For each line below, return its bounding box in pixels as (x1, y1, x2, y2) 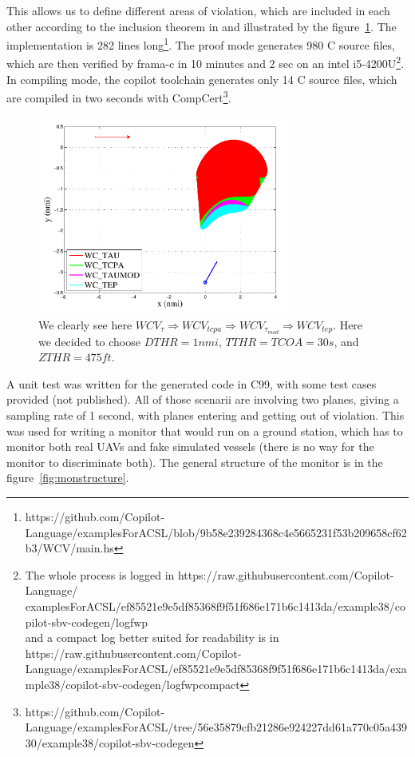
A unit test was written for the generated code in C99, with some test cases (6, 375, 377, 392)
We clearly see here (38, 316, 132, 333)
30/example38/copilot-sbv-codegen (25, 734, 195, 751)
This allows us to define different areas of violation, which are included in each (6, 2, 390, 18)
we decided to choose (38, 333, 140, 349)
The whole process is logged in (25, 566, 175, 583)
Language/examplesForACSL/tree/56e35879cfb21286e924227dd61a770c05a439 (25, 719, 408, 735)
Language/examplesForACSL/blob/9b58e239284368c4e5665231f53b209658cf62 (25, 524, 407, 540)
